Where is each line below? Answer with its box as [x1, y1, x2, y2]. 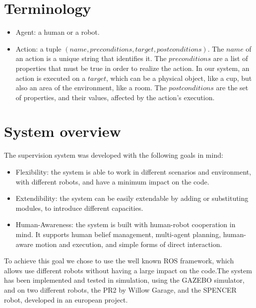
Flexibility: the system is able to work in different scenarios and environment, [15, 167, 252, 177]
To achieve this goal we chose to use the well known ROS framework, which [4, 255, 234, 266]
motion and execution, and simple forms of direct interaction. [35, 239, 222, 249]
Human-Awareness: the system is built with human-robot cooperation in [15, 219, 236, 230]
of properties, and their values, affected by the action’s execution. [15, 92, 215, 102]
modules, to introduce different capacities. [15, 202, 143, 213]
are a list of [213, 53, 248, 63]
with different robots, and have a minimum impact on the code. [15, 176, 209, 186]
